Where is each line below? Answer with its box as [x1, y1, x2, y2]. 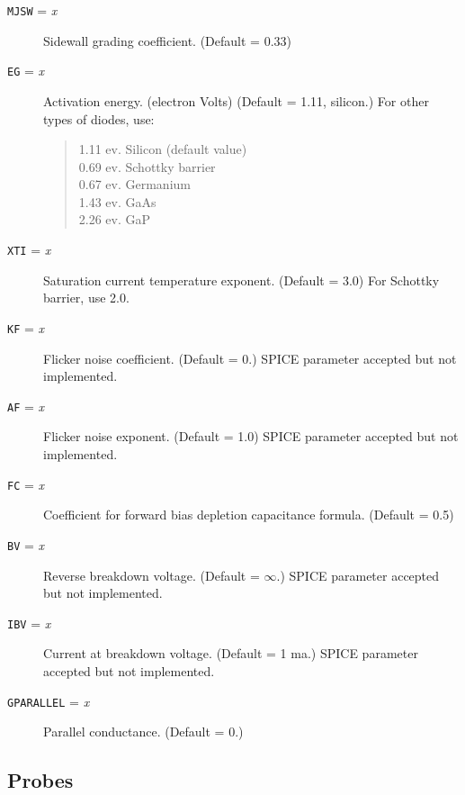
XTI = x [7, 240, 51, 259]
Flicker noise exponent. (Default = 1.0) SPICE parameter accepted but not [43, 427, 459, 446]
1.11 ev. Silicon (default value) [78, 140, 247, 158]
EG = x [7, 61, 45, 80]
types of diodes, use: [43, 109, 155, 128]
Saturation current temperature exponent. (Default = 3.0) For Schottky [43, 270, 440, 289]
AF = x [7, 396, 45, 415]
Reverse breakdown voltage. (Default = [43, 565, 260, 584]
